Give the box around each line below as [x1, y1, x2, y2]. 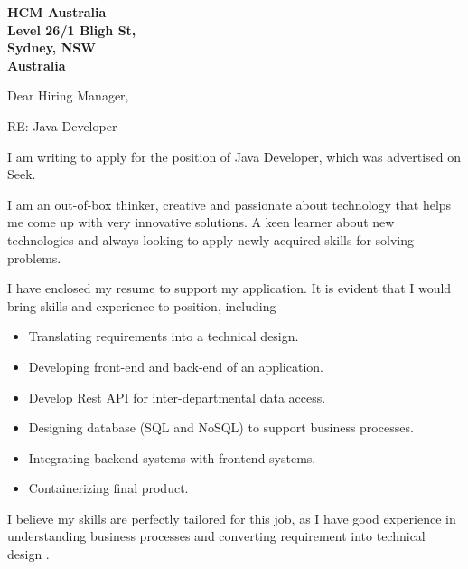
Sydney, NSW [7, 38, 96, 57]
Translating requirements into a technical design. [28, 327, 299, 346]
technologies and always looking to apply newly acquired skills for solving [7, 230, 415, 249]
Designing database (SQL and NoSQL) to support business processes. [28, 418, 414, 437]
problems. [7, 248, 61, 267]
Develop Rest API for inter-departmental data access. [28, 387, 326, 406]
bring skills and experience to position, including [7, 296, 276, 315]
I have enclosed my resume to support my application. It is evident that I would [7, 279, 452, 298]
